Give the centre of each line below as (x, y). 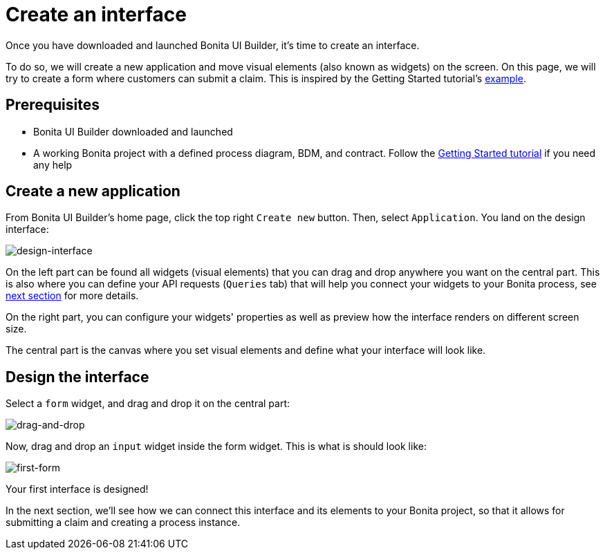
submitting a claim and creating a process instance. (123, 523)
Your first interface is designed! (77, 489)
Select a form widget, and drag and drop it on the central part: (148, 404)
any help (53, 164)
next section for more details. (72, 296)
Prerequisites (53, 105)
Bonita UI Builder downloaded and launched (133, 131)
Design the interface (77, 377)
